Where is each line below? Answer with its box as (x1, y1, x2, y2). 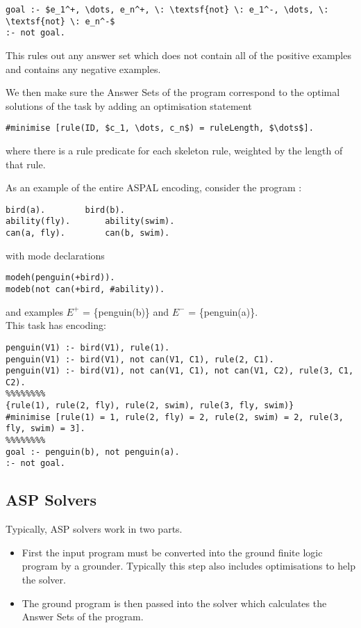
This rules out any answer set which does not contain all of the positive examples (6, 47, 351, 62)
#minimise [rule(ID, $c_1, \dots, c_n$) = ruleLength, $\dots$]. (6, 123, 314, 134)
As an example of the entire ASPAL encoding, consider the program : (6, 180, 302, 195)
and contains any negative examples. (6, 61, 161, 76)
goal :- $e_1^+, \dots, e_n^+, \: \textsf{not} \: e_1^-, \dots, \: (6, 5, 329, 15)
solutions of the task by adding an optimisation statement (6, 98, 252, 113)
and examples (6, 304, 63, 319)
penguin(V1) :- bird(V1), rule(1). (6, 342, 170, 353)
